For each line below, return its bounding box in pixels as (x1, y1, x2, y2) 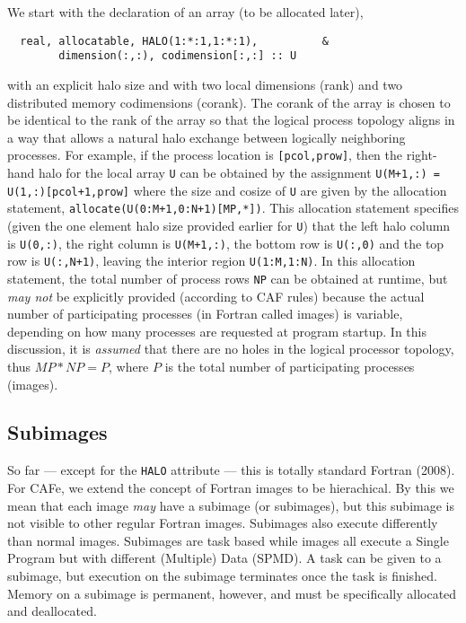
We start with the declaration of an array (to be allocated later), (7, 3, 364, 21)
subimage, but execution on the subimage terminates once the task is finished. (7, 566, 437, 584)
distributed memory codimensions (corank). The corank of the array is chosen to (7, 92, 451, 111)
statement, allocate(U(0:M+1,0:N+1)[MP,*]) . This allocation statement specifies (7, 198, 459, 217)
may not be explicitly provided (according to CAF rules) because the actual (7, 286, 425, 305)
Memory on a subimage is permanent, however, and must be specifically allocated (7, 584, 457, 602)
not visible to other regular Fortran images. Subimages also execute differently (7, 513, 438, 532)
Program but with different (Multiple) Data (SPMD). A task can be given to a (7, 548, 442, 567)
